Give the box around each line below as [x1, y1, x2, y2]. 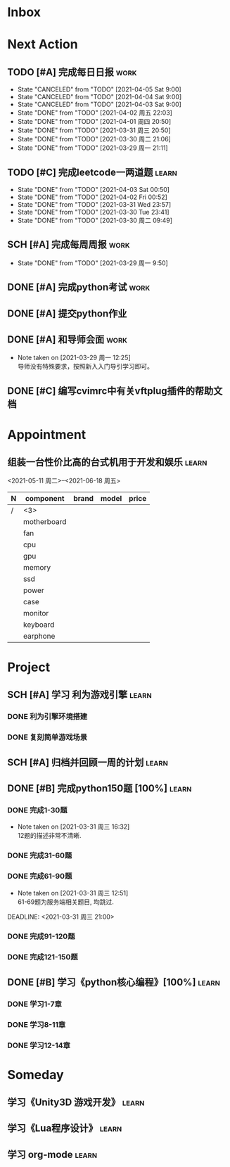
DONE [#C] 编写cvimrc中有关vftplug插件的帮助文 [7, 385, 223, 397]
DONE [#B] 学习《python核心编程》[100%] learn [7, 976, 220, 988]
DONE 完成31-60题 [7, 850, 72, 860]
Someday [7, 1066, 65, 1083]
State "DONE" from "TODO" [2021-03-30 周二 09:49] [17, 216, 173, 224]
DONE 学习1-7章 [7, 999, 62, 1009]
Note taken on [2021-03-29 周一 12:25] [17, 353, 132, 362]
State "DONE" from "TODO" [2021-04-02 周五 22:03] [17, 108, 172, 117]
